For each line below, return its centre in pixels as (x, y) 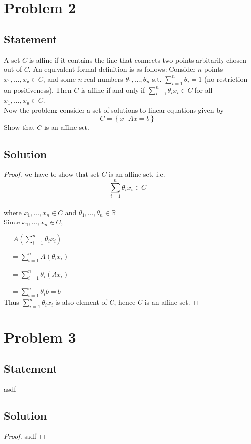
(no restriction (226, 79)
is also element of (81, 302)
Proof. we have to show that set (52, 174)
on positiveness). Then (38, 89)
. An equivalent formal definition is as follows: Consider (112, 69)
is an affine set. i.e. (137, 174)
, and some (59, 79)
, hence (125, 302)
